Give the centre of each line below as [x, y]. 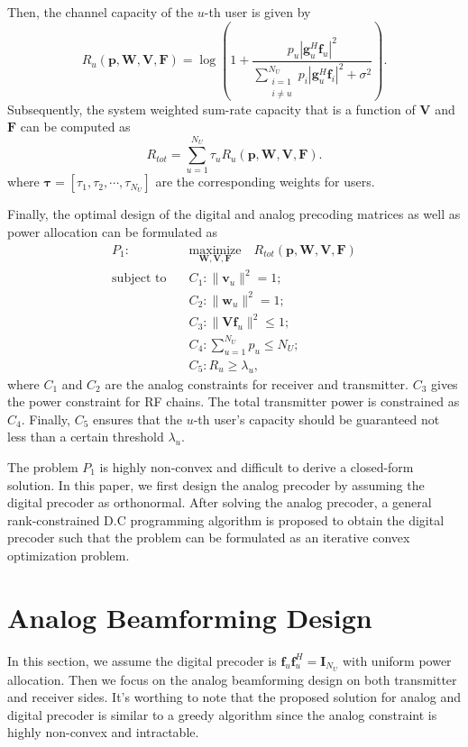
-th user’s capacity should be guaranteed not [317, 419]
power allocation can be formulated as [113, 232]
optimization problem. [69, 555]
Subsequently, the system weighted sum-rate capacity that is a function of [211, 109]
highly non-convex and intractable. [103, 732]
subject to [139, 279]
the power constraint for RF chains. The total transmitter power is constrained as [234, 401]
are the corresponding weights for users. [265, 182]
